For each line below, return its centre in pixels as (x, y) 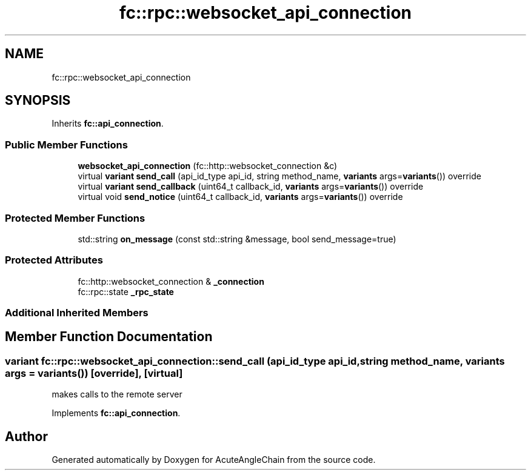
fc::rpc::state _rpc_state (126, 291)
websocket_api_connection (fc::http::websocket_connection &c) (208, 166)
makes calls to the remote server (117, 394)
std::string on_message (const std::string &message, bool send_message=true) (237, 239)
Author (26, 436)
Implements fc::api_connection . (116, 413)
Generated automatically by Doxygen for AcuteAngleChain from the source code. (214, 460)
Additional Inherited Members (77, 313)
